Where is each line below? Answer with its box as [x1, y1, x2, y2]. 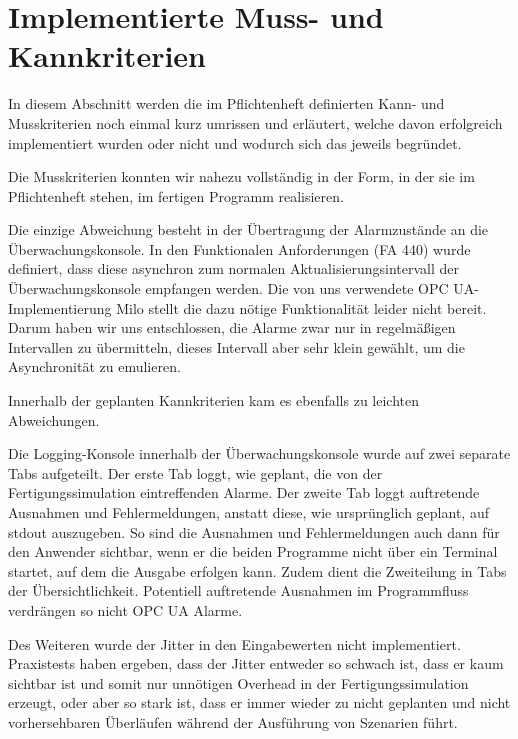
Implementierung [8, 297, 112, 318]
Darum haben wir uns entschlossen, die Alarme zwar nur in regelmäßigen [8, 317, 456, 338]
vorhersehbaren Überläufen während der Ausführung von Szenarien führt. [8, 711, 458, 732]
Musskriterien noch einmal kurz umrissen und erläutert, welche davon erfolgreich [8, 112, 503, 133]
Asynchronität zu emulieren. [8, 356, 181, 377]
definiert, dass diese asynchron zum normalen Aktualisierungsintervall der [8, 258, 460, 279]
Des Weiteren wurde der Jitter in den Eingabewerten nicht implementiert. [8, 633, 461, 654]
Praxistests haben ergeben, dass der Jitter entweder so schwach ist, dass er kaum [8, 653, 504, 674]
